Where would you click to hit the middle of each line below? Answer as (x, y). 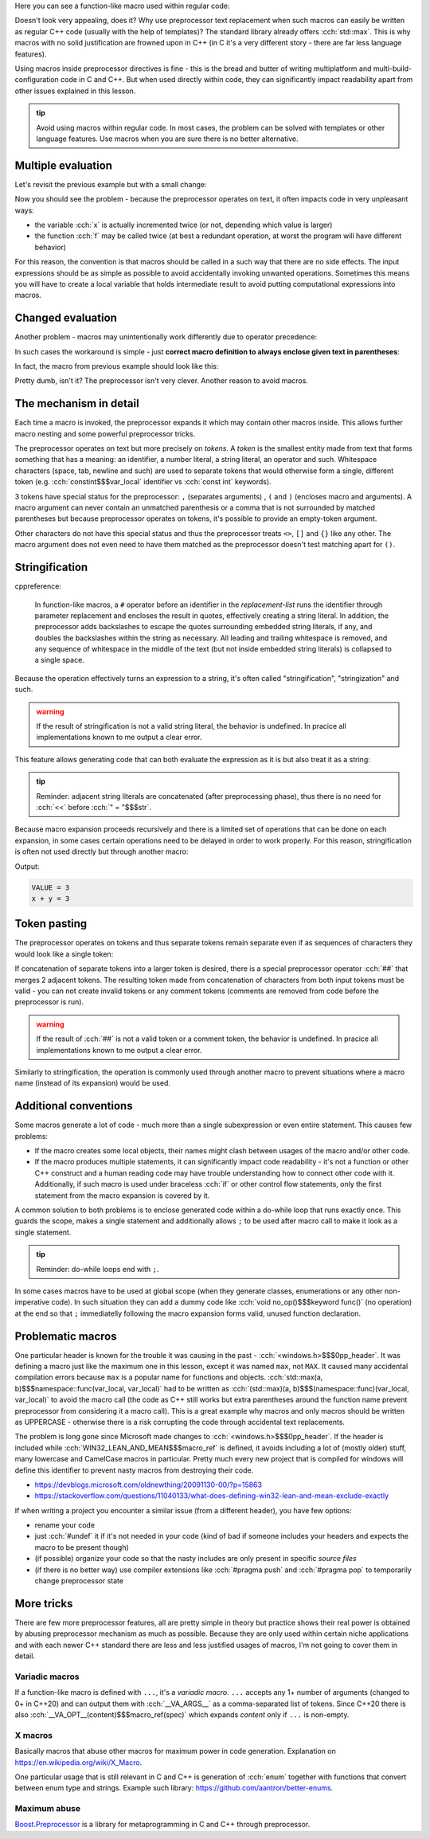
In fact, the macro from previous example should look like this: (117, 366)
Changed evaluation (66, 318)
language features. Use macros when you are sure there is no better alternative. (167, 139)
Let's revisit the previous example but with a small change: (111, 184)
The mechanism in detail (77, 403)
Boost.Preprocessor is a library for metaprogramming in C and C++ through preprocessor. (162, 1825)
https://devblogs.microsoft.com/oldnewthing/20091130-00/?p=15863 (149, 1485)
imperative (32, 1302)
